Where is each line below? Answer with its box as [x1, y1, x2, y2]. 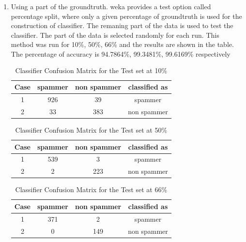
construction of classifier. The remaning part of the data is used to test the [11, 20, 233, 30]
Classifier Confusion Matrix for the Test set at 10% [15, 65, 168, 75]
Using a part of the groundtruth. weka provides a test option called [11, 1, 211, 11]
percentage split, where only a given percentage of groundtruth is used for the [11, 11, 242, 21]
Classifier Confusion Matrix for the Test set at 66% [15, 184, 168, 195]
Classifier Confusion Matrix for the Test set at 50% [15, 124, 168, 135]
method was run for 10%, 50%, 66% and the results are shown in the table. [11, 39, 234, 49]
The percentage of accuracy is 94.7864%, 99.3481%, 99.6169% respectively [11, 48, 231, 59]
